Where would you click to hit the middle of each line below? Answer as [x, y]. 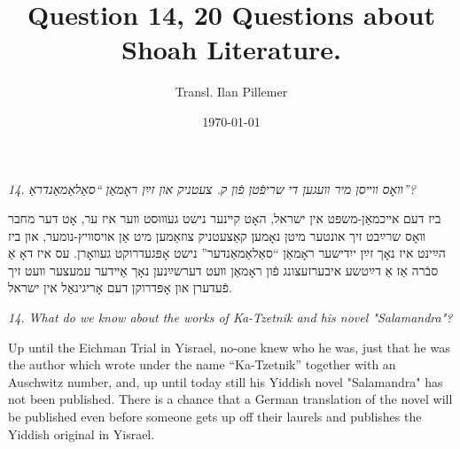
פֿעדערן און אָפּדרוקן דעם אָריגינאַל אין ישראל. [120, 287]
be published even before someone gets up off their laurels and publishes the [215, 417]
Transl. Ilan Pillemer [231, 92]
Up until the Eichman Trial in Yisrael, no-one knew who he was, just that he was [229, 347]
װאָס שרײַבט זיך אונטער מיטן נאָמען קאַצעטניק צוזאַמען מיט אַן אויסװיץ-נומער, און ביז [217, 235]
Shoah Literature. [231, 49]
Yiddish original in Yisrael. [82, 434]
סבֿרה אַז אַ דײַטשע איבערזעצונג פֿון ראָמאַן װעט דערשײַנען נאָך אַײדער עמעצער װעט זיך [223, 270]
